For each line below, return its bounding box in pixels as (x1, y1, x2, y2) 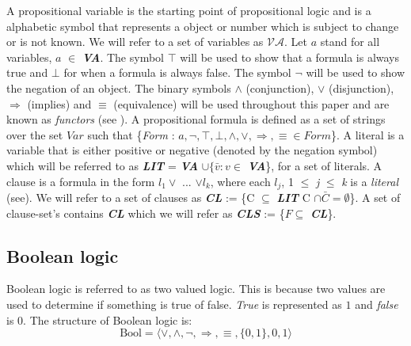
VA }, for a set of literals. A (247, 157, 382, 173)
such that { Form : (87, 126, 175, 143)
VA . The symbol (82, 48, 164, 65)
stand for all (320, 33, 380, 50)
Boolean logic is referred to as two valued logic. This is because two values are (6, 280, 386, 297)
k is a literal (341, 173, 398, 189)
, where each (210, 173, 271, 189)
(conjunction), (245, 79, 314, 96)
